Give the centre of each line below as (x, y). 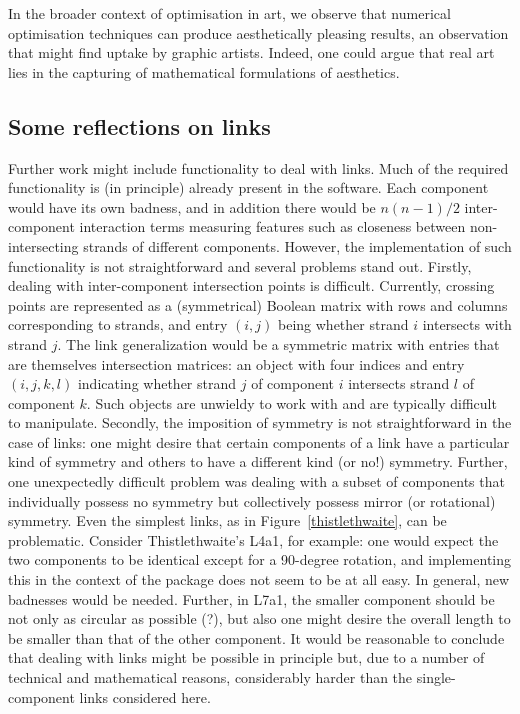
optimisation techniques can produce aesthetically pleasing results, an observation (258, 32)
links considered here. (145, 696)
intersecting (43, 245)
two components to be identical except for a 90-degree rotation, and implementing (260, 559)
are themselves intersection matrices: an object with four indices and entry (236, 363)
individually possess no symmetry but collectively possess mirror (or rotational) (252, 500)
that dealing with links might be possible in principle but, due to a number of (246, 657)
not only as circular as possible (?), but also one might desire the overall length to (259, 618)
